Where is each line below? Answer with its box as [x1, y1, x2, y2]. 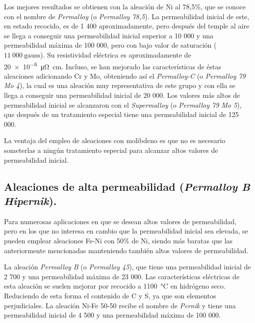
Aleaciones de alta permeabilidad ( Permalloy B [4, 178, 250, 194]
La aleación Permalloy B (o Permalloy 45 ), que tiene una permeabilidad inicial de [4, 262, 251, 272]
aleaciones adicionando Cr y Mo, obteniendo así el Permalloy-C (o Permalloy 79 [4, 70, 246, 81]
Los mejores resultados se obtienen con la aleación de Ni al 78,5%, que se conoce [4, 1, 246, 11]
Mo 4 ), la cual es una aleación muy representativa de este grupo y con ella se [4, 80, 235, 90]
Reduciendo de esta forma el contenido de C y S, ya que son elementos [4, 290, 216, 300]
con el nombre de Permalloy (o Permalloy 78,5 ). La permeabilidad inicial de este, [4, 11, 250, 21]
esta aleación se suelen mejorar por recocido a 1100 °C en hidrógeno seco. [4, 281, 226, 291]
